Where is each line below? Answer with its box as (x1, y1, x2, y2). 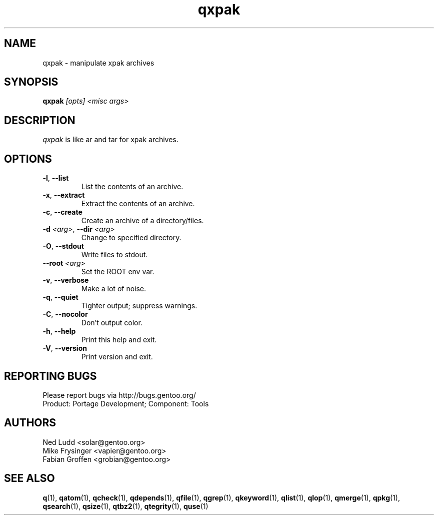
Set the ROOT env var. (81, 267, 154, 276)
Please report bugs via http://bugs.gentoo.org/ (42, 390, 196, 399)
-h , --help (42, 327, 76, 336)
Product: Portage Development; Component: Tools (42, 399, 209, 408)
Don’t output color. (81, 318, 142, 327)
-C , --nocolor (42, 310, 88, 319)
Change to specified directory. (81, 233, 181, 242)
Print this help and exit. (81, 335, 157, 344)
